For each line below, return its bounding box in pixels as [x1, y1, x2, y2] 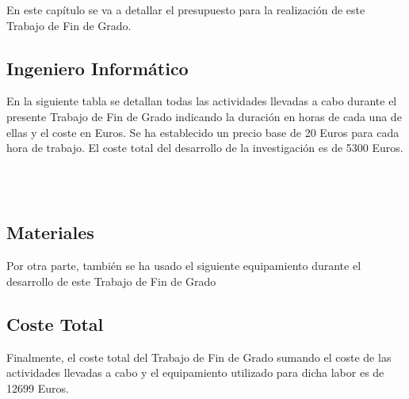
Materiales [6, 220, 94, 245]
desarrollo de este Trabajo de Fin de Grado [6, 272, 216, 289]
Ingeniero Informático [6, 55, 189, 80]
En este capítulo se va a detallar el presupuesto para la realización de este [6, 2, 365, 17]
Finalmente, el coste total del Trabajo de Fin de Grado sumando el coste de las [6, 348, 392, 365]
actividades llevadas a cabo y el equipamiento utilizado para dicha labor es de [6, 364, 384, 381]
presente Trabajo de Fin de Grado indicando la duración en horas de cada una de [6, 108, 402, 124]
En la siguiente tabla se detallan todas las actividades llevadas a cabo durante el [6, 93, 397, 109]
